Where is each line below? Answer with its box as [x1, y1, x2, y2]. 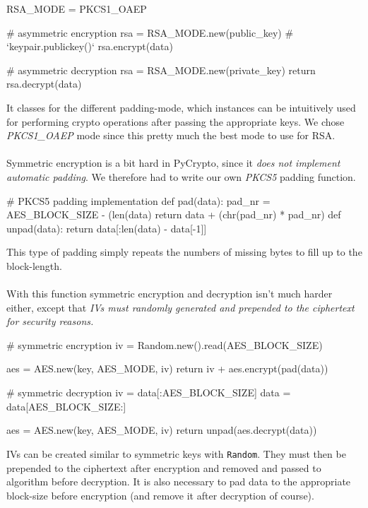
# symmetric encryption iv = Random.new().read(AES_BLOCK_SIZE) [6, 337, 323, 352]
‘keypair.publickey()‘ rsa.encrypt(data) [6, 39, 173, 54]
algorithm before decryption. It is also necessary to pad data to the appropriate [6, 474, 351, 489]
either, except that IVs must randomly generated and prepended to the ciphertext [6, 300, 355, 314]
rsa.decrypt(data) [6, 76, 82, 91]
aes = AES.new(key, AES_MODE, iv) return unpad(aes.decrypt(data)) [6, 423, 317, 437]
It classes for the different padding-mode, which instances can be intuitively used [6, 100, 356, 114]
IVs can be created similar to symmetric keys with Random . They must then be [6, 446, 346, 461]
